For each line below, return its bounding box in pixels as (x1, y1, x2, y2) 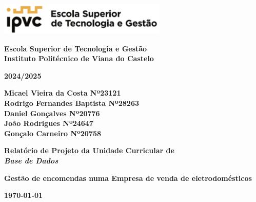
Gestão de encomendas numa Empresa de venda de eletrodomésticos (4, 172, 252, 183)
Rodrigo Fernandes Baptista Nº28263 (4, 98, 140, 108)
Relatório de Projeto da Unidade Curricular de (4, 145, 174, 156)
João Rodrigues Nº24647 (4, 118, 93, 128)
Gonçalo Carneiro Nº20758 (4, 127, 102, 138)
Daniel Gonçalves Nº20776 (4, 107, 100, 118)
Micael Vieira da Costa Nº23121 (4, 87, 121, 98)
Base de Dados (4, 155, 58, 166)
